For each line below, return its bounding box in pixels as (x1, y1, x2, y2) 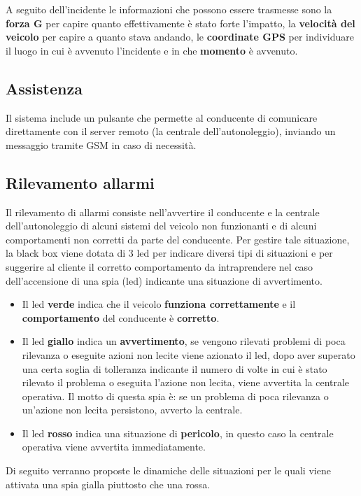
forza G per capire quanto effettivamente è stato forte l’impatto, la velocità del (6, 15, 355, 30)
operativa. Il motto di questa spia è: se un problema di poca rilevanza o (22, 388, 329, 403)
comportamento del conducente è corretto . (22, 310, 220, 325)
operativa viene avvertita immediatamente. (22, 439, 206, 454)
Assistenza (6, 77, 83, 99)
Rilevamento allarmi (6, 171, 155, 193)
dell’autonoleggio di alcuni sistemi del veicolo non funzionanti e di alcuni (6, 218, 317, 233)
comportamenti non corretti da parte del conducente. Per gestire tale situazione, (6, 232, 350, 246)
